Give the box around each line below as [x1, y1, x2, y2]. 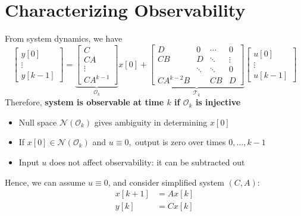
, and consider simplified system [108, 176, 224, 188]
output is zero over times [135, 136, 226, 148]
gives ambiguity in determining [94, 115, 208, 128]
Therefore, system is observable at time [5, 96, 164, 108]
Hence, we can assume [5, 176, 86, 188]
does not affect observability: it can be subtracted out [49, 155, 245, 168]
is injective [195, 96, 241, 108]
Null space [18, 115, 57, 128]
